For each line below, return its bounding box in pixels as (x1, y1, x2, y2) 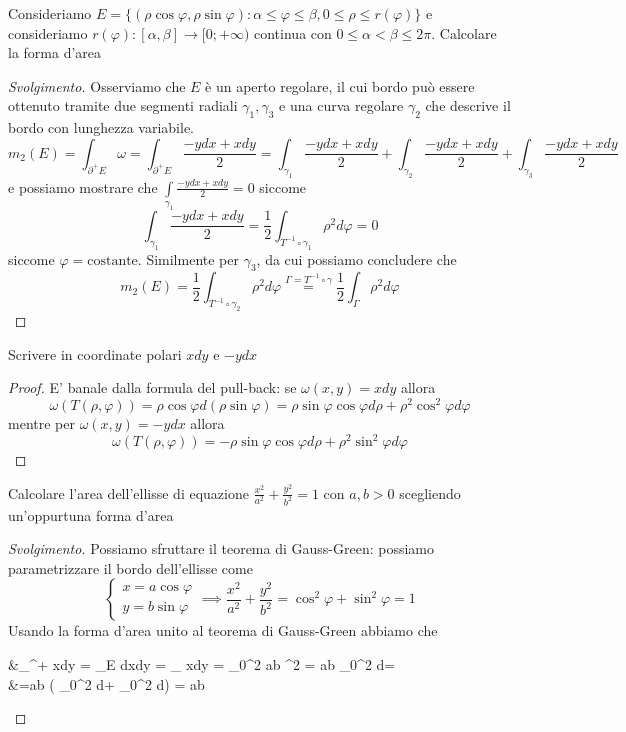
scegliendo (399, 482, 461, 503)
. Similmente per (137, 248, 239, 269)
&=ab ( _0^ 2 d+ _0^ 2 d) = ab (8, 673, 205, 694)
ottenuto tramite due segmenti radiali (8, 95, 238, 116)
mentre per (8, 413, 75, 434)
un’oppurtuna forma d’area (8, 504, 174, 525)
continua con (254, 22, 332, 43)
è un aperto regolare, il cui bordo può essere (205, 75, 475, 96)
